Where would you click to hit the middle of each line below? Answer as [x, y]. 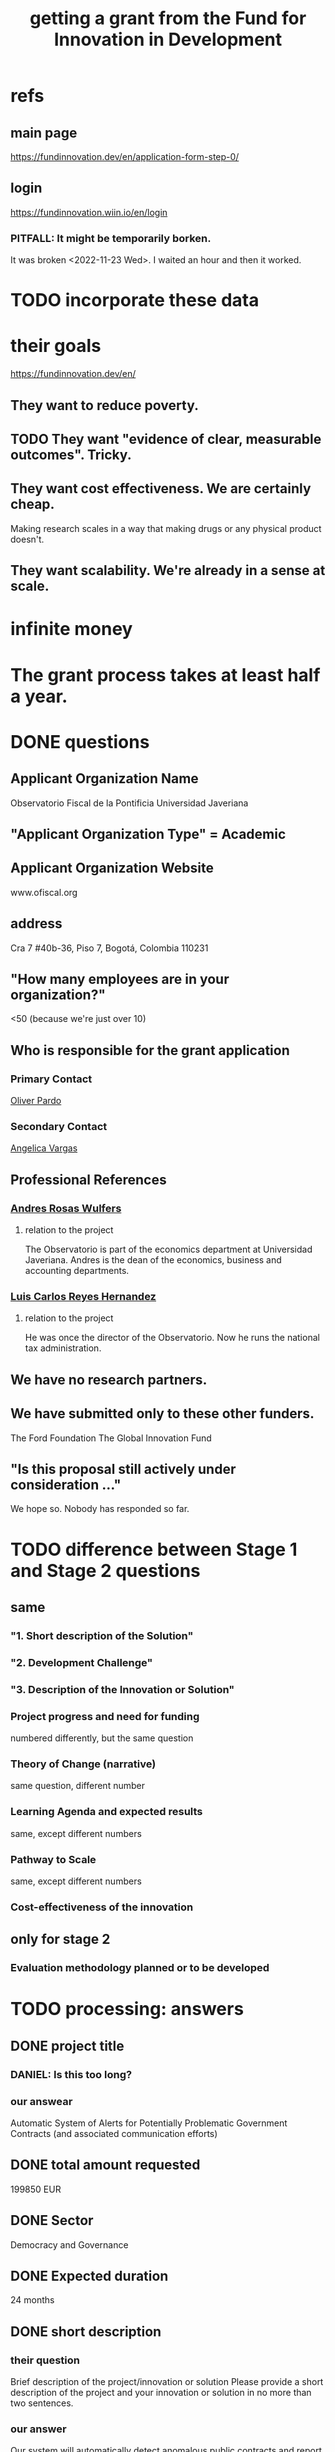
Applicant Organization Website [112, 868]
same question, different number [77, 1786]
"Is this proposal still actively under [123, 1468]
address [36, 923]
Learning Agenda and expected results [106, 1812]
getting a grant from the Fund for [168, 18]
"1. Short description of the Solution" [102, 1635]
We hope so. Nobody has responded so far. [100, 1509]
